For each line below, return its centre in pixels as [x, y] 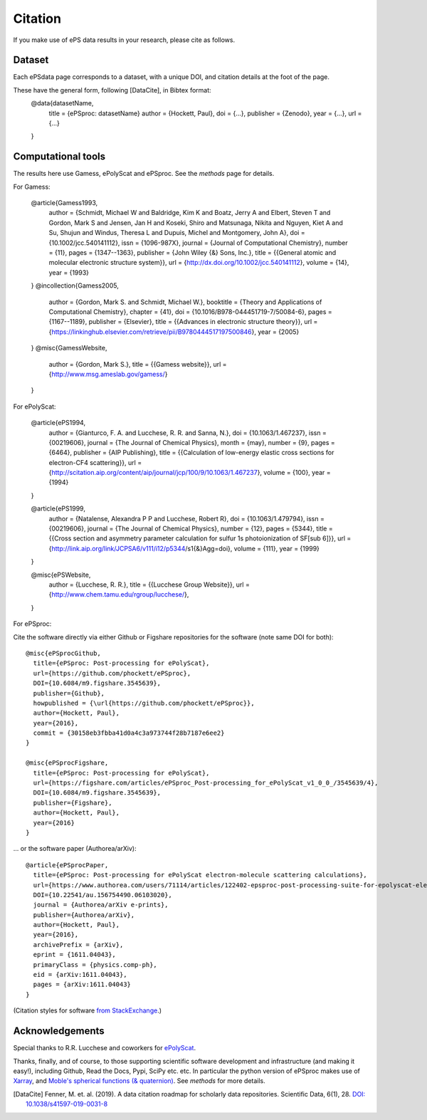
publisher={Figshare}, [73, 802]
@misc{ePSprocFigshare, [67, 763]
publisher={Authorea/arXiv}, [84, 915]
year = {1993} [69, 272]
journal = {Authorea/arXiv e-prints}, [101, 905]
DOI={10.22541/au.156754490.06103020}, [102, 895]
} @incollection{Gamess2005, [75, 286]
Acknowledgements [59, 1031]
